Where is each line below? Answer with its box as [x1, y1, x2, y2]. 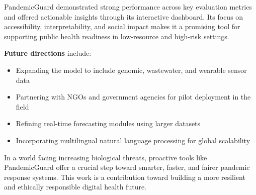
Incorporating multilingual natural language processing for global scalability [16, 135, 250, 145]
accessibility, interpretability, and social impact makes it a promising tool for [4, 21, 240, 32]
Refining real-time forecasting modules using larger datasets [16, 118, 201, 129]
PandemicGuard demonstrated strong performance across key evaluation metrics [4, 2, 252, 12]
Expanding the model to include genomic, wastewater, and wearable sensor [16, 64, 247, 75]
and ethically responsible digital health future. [4, 181, 147, 192]
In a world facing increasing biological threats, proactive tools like [4, 152, 207, 162]
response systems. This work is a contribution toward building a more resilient [4, 171, 245, 182]
